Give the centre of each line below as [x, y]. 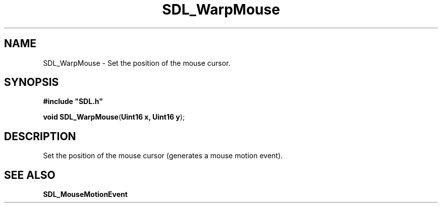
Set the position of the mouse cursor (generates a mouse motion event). [163, 156]
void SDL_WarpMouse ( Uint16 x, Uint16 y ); [114, 117]
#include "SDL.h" [73, 101]
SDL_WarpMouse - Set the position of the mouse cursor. [137, 63]
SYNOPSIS [32, 82]
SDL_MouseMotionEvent [85, 194]
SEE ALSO [30, 175]
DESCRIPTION [40, 136]
